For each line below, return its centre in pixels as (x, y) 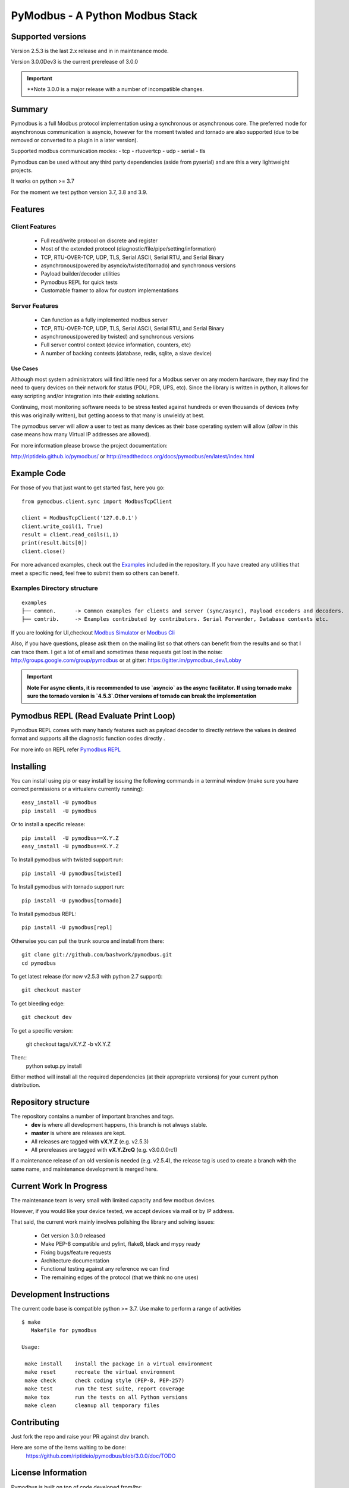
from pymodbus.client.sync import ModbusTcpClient (97, 501)
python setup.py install (54, 1066)
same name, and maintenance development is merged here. (84, 1169)
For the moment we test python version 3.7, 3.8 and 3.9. (79, 192)
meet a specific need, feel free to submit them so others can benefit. (95, 573)
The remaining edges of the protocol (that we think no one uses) (120, 1277)
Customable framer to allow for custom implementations (109, 290)
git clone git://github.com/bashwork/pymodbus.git (97, 955)
